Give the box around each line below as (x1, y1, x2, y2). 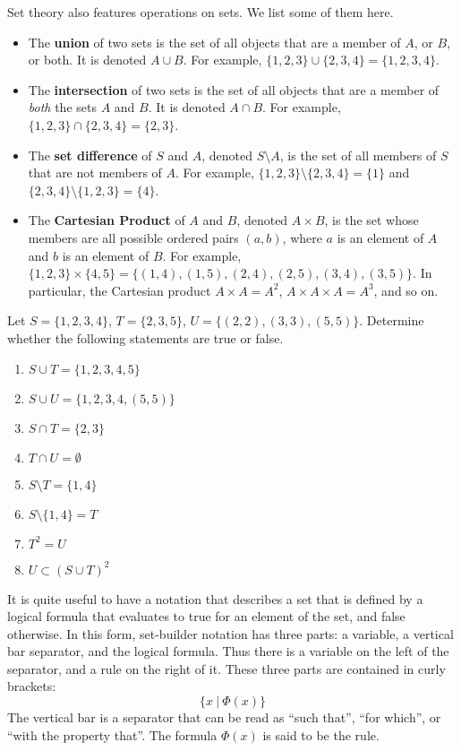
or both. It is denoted (28, 50, 147, 69)
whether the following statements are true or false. (7, 328, 284, 347)
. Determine (359, 311, 424, 330)
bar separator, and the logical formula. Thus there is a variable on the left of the (7, 642, 449, 660)
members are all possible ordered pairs (28, 228, 239, 246)
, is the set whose (324, 211, 419, 229)
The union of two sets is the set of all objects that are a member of (28, 32, 401, 51)
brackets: (7, 677, 56, 695)
